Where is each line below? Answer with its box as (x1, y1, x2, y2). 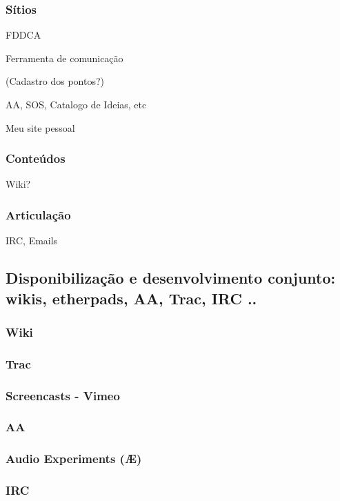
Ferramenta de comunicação (6, 50, 123, 65)
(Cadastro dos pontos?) (6, 74, 104, 88)
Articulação (6, 206, 71, 223)
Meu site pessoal (6, 120, 75, 135)
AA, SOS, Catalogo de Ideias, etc (6, 97, 147, 111)
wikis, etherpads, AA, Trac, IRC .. (6, 287, 257, 308)
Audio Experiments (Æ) (6, 450, 142, 467)
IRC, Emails (6, 233, 58, 248)
